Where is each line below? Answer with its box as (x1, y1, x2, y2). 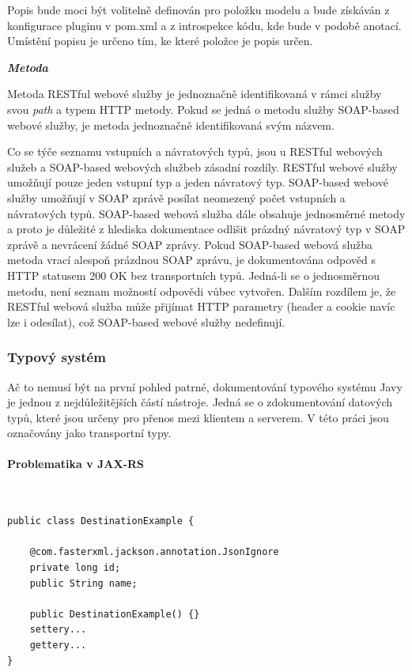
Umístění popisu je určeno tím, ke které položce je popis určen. (7, 32, 313, 49)
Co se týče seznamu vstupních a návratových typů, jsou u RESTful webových (7, 143, 383, 160)
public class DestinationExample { (7, 515, 195, 527)
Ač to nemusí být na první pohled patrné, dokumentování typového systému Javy (7, 378, 403, 395)
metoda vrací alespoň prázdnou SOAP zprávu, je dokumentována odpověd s (7, 251, 376, 268)
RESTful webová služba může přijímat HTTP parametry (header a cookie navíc (7, 298, 395, 315)
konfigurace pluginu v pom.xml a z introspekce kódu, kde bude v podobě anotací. (7, 17, 402, 33)
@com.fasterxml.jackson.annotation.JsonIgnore (29, 546, 279, 558)
